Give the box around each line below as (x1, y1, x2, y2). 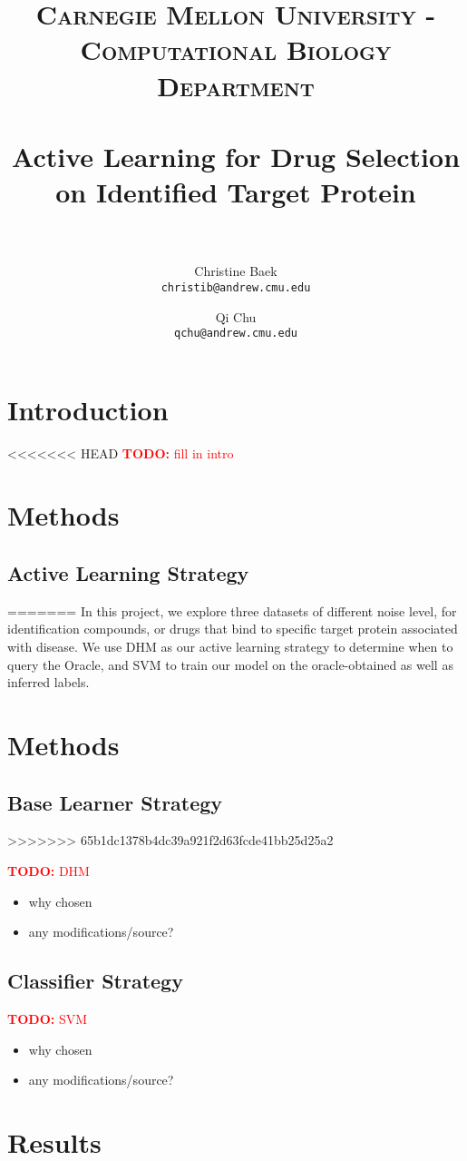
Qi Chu (215, 307, 257, 326)
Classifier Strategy (7, 967, 183, 995)
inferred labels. (7, 673, 90, 692)
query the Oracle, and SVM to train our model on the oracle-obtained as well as (7, 654, 453, 674)
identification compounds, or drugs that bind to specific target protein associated (7, 619, 458, 638)
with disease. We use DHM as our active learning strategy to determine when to (7, 637, 453, 656)
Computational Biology (80, 31, 392, 68)
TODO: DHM (7, 861, 90, 880)
